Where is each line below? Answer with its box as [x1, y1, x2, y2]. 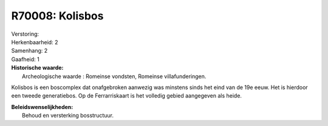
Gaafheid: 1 [11, 55, 39, 63]
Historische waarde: [11, 64, 64, 71]
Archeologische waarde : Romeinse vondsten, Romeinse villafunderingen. [22, 73, 207, 80]
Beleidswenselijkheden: [11, 103, 73, 110]
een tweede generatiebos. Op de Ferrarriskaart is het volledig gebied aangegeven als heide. [11, 92, 242, 99]
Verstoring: [11, 30, 39, 38]
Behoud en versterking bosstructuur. [22, 112, 114, 119]
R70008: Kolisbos [11, 9, 104, 22]
